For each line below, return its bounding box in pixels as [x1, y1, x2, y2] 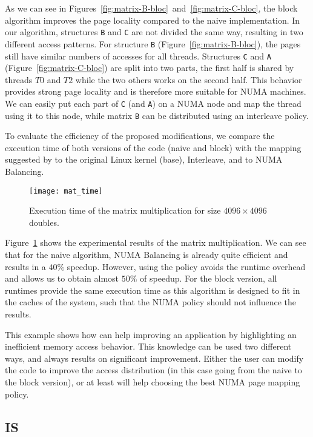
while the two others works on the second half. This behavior [75, 73, 302, 86]
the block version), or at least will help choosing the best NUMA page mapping [5, 376, 300, 388]
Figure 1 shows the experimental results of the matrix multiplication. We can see [5, 236, 306, 249]
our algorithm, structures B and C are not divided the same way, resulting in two [5, 25, 303, 38]
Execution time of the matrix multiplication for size [29, 204, 221, 217]
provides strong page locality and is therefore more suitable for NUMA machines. [5, 85, 306, 98]
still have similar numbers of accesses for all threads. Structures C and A [5, 49, 271, 62]
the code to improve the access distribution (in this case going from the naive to [5, 364, 302, 376]
